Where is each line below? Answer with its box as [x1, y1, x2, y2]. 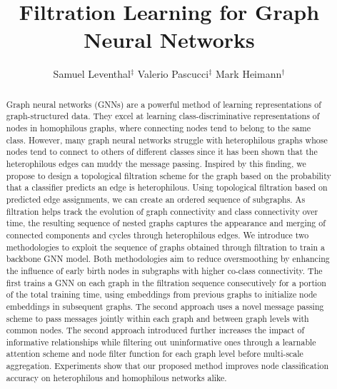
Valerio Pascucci [137, 66, 209, 81]
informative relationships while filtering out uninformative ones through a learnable [6, 335, 316, 348]
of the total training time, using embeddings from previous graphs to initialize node [6, 288, 317, 300]
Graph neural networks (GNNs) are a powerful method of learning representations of [6, 98, 321, 110]
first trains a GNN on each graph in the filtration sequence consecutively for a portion [6, 276, 326, 288]
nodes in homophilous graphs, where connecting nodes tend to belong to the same [6, 122, 311, 134]
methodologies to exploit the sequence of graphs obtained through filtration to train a [6, 241, 326, 253]
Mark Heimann [216, 66, 282, 81]
